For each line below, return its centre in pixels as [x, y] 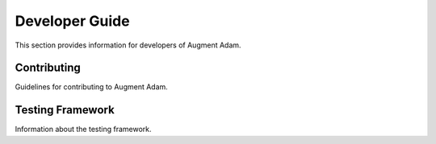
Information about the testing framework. [84, 130]
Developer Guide [72, 21]
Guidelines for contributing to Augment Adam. [92, 87]
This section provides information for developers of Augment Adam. [128, 45]
